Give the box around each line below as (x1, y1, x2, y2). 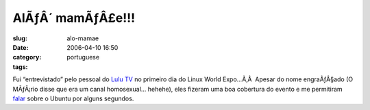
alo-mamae (66, 34, 99, 42)
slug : (12, 34, 27, 42)
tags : (12, 62, 28, 71)
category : (12, 53, 42, 61)
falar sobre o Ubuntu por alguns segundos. (12, 94, 134, 102)
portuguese (66, 53, 99, 61)
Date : (12, 43, 29, 51)
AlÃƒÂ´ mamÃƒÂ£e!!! (12, 10, 136, 25)
